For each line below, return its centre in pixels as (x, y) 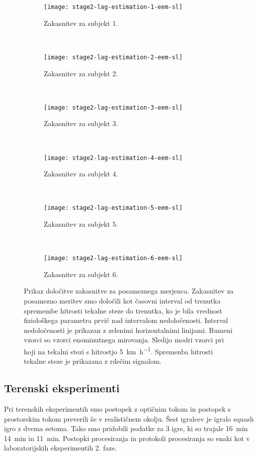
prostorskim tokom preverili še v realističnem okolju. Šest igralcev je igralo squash (129, 418)
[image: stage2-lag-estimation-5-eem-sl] (113, 208)
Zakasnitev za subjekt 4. (81, 174)
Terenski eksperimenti (62, 388)
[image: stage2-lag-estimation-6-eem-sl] (113, 258)
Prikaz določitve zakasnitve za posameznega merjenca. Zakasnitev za (129, 291)
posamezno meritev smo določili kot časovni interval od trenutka (122, 301)
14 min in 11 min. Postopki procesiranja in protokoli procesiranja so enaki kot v (127, 438)
